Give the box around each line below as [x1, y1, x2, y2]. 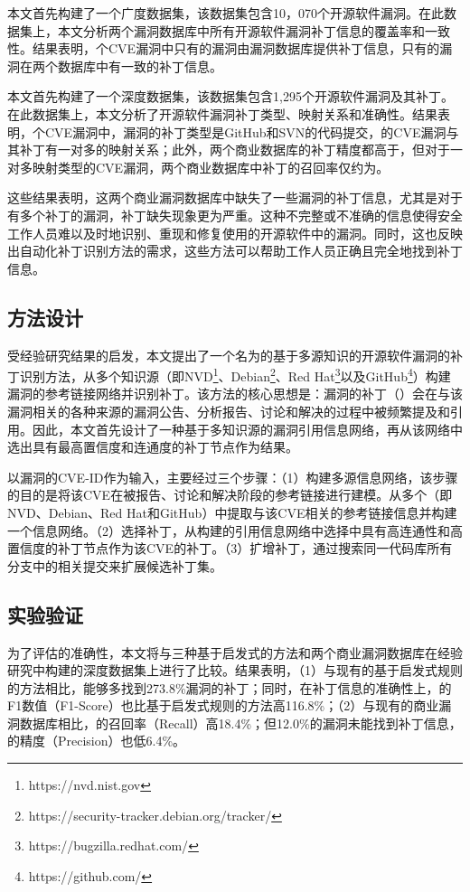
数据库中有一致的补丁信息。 [57, 56, 222, 75]
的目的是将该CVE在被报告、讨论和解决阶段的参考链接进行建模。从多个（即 [7, 485, 453, 504]
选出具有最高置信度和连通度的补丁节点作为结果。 [7, 437, 298, 456]
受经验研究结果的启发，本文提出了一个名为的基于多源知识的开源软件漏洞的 [7, 345, 450, 364]
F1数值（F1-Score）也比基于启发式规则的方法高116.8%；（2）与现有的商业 [7, 696, 439, 715]
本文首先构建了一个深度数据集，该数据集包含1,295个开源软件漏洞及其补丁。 [7, 87, 454, 106]
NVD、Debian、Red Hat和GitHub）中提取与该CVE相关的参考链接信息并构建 [7, 502, 457, 521]
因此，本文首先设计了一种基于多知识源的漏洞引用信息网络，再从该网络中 [32, 419, 463, 438]
